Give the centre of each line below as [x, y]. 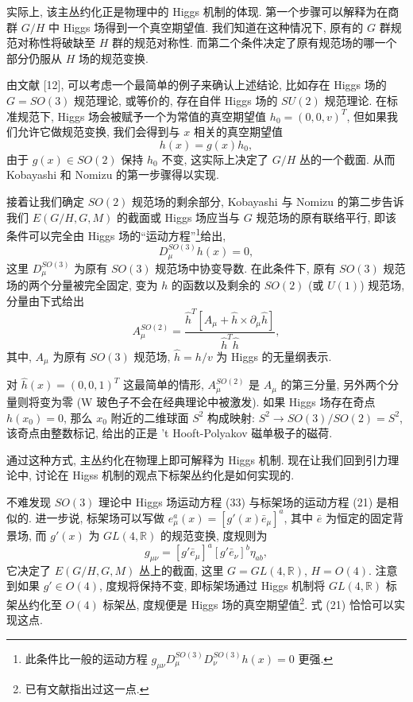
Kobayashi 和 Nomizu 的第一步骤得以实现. [113, 175]
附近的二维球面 [150, 417]
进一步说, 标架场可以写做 [100, 517]
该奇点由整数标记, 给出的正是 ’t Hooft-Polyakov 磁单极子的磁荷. [170, 433]
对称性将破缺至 [56, 43]
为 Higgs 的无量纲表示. [274, 356]
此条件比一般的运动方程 [86, 658]
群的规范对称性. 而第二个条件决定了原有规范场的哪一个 [254, 43]
